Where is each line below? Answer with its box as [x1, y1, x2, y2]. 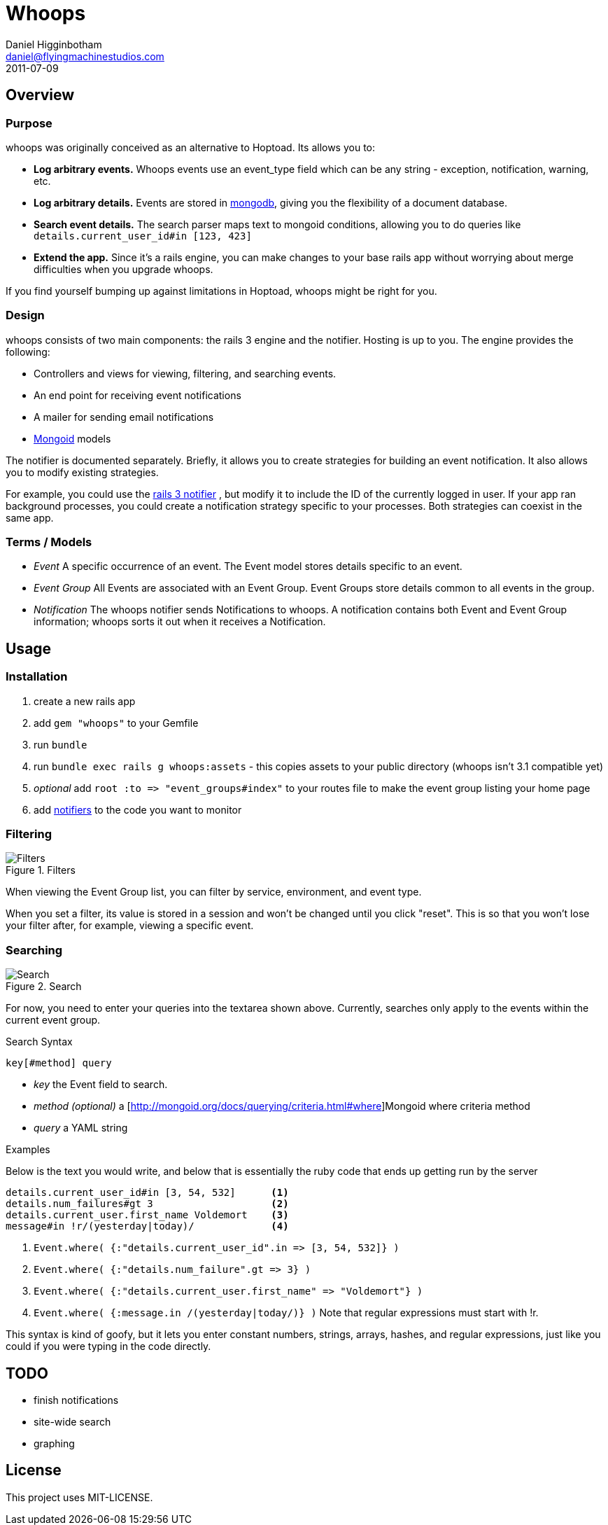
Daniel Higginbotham [6, 38, 102, 50]
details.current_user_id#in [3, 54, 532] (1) [6, 1187, 289, 1199]
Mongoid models [34, 432, 111, 445]
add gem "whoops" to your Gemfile [34, 716, 199, 729]
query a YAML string [34, 1122, 128, 1134]
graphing [34, 1437, 75, 1450]
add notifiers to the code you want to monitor [34, 803, 242, 816]
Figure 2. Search [6, 980, 82, 993]
